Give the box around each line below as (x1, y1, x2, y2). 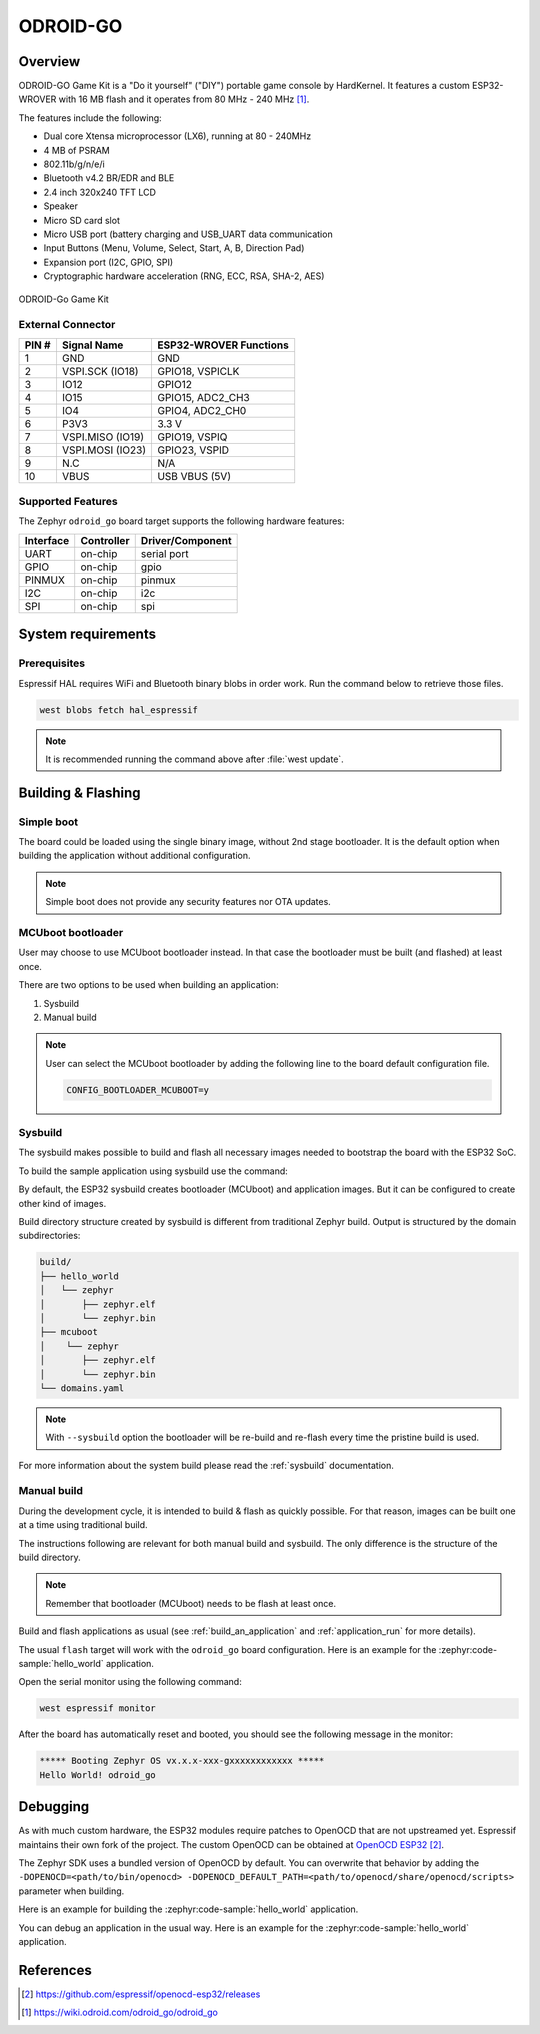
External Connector (18, 318, 116, 332)
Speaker (43, 200, 79, 212)
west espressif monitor (39, 1703, 157, 1714)
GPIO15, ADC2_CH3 (156, 390, 250, 404)
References (18, 1961, 92, 1979)
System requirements (18, 626, 157, 643)
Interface (24, 533, 70, 547)
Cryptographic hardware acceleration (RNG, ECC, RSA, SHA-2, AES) (43, 270, 325, 282)
